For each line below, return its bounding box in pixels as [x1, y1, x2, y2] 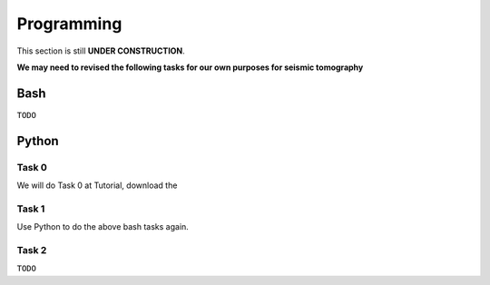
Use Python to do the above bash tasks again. [16, 221, 190, 232]
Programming [16, 14, 122, 34]
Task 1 [16, 202, 45, 215]
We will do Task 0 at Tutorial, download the [16, 180, 178, 191]
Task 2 [16, 243, 47, 256]
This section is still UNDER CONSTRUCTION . [16, 45, 185, 56]
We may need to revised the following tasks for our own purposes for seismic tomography [16, 62, 364, 73]
